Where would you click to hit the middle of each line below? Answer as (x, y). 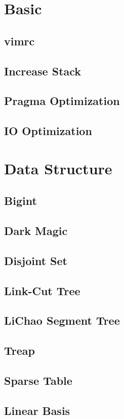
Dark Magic (36, 231)
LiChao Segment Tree (62, 320)
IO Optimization (48, 131)
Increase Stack (43, 71)
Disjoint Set (36, 260)
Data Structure (58, 168)
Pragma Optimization (62, 101)
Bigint (20, 201)
